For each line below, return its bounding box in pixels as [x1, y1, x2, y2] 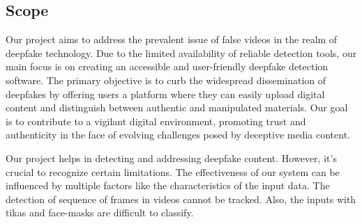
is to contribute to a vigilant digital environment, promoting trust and [6, 113, 306, 128]
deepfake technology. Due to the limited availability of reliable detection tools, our [6, 45, 357, 60]
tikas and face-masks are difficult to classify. [6, 205, 194, 220]
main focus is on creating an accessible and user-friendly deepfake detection [6, 59, 329, 74]
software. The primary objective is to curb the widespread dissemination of [6, 72, 326, 87]
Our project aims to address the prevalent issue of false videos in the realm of [6, 32, 338, 47]
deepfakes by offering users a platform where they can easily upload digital [6, 86, 325, 101]
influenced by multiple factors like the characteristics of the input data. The [6, 178, 330, 193]
